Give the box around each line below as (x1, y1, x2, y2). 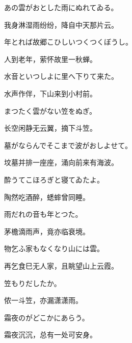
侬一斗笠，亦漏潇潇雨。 (4, 295, 83, 306)
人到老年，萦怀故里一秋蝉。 (4, 53, 97, 64)
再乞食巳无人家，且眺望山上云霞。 (4, 260, 118, 271)
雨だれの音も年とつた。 (4, 209, 83, 219)
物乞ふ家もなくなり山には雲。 (4, 243, 104, 254)
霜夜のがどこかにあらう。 (4, 312, 89, 322)
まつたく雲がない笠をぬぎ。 (4, 105, 97, 116)
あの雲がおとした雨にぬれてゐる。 (4, 2, 118, 12)
